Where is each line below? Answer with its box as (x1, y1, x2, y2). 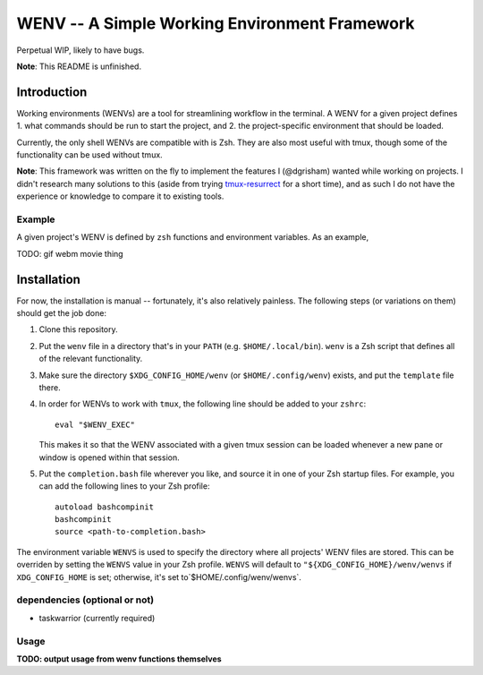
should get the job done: (16, 308, 107, 319)
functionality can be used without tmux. (16, 150, 163, 160)
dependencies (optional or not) (16, 594, 155, 606)
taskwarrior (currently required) (38, 612, 156, 623)
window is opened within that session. (38, 452, 180, 463)
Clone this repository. (38, 324, 118, 335)
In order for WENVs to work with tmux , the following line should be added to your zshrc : (38, 398, 367, 409)
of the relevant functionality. (38, 354, 143, 364)
